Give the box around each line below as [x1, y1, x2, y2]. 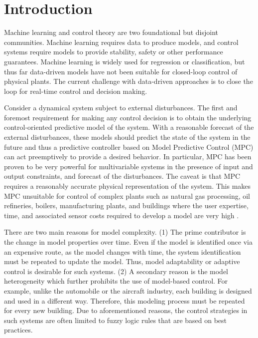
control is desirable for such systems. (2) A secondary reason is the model [4, 266, 229, 276]
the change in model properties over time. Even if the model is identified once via [4, 237, 253, 247]
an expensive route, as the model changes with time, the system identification [4, 246, 241, 257]
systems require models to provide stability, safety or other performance [4, 46, 223, 57]
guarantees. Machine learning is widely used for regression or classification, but [4, 56, 245, 66]
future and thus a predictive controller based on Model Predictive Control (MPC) [4, 141, 254, 152]
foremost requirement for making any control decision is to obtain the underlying [4, 112, 252, 122]
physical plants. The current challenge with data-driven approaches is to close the [4, 76, 253, 86]
